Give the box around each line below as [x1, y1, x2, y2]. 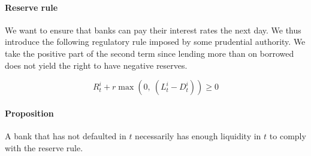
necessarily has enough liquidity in [135, 129, 261, 142]
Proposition [5, 106, 54, 119]
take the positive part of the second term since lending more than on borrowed [5, 47, 294, 59]
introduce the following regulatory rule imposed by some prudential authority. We [5, 35, 306, 48]
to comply [269, 129, 306, 142]
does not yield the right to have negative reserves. [5, 59, 188, 71]
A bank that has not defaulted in [5, 129, 126, 142]
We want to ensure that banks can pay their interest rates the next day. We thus [5, 23, 301, 36]
